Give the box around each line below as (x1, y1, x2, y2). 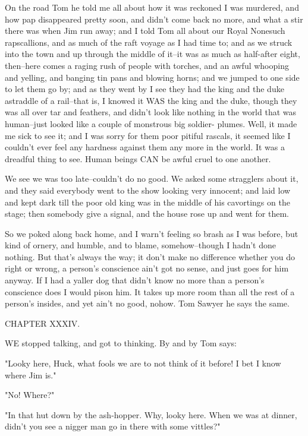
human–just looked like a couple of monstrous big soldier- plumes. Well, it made (5, 117, 297, 129)
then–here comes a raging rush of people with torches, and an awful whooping (5, 59, 289, 71)
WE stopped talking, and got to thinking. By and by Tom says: (5, 337, 237, 349)
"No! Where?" (5, 388, 55, 401)
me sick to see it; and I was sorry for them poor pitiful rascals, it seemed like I (5, 129, 291, 141)
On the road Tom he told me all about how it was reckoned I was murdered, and (5, 1, 299, 13)
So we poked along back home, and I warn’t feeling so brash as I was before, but (5, 227, 298, 239)
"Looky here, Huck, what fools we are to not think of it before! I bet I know (5, 357, 281, 369)
